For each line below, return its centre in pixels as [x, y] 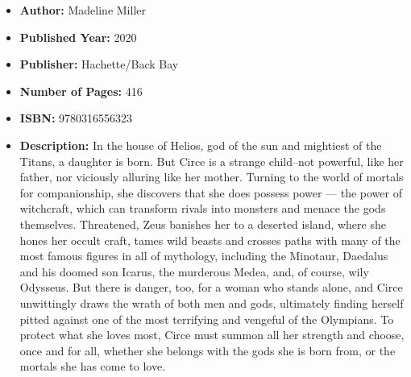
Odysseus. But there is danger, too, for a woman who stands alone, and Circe [211, 287]
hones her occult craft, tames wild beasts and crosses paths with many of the [210, 240]
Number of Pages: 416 [81, 91]
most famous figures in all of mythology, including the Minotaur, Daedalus [204, 256]
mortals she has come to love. [93, 366]
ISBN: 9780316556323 [76, 118]
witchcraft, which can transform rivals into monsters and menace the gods [203, 208]
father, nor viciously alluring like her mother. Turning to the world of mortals [212, 177]
